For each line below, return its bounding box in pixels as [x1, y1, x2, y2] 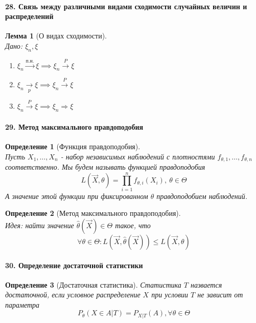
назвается [190, 279, 222, 290]
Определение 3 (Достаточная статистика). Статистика [5, 279, 181, 290]
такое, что [115, 219, 151, 230]
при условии [151, 289, 189, 300]
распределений [5, 11, 54, 22]
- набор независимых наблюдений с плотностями [60, 151, 215, 161]
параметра [5, 299, 40, 310]
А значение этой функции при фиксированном [5, 190, 148, 201]
